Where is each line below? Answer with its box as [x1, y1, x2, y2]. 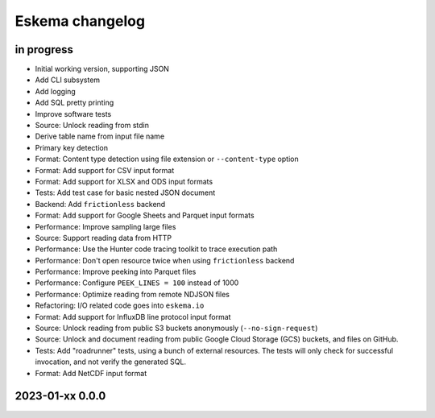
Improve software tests [35, 109, 112, 118]
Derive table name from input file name [35, 131, 165, 141]
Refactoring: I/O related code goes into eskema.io [35, 300, 205, 310]
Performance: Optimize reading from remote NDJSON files [35, 289, 230, 299]
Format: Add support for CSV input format [35, 165, 175, 175]
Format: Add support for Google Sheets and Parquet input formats [35, 210, 255, 221]
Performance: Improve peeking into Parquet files [35, 267, 197, 277]
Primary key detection [35, 143, 109, 152]
